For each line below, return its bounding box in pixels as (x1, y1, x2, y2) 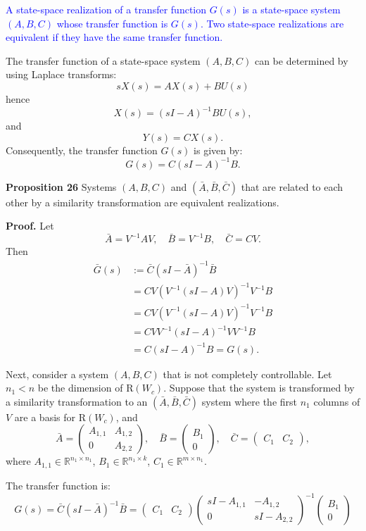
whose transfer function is (56, 15, 168, 30)
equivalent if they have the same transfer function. (6, 30, 223, 44)
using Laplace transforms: (6, 67, 117, 82)
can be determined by (254, 53, 348, 68)
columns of (313, 394, 360, 408)
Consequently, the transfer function (6, 142, 158, 157)
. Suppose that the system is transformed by (163, 380, 355, 395)
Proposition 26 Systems (6, 179, 117, 194)
